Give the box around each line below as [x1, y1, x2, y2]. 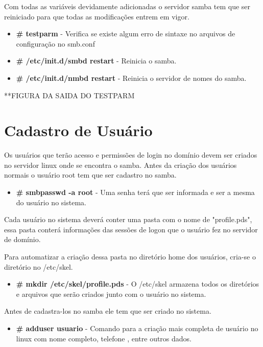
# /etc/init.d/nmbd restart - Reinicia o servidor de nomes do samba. [16, 72, 247, 83]
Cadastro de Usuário [4, 120, 153, 141]
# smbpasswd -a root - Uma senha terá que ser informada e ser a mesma [16, 187, 255, 198]
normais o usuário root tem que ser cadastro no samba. [4, 169, 177, 180]
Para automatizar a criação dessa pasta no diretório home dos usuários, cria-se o [4, 251, 256, 262]
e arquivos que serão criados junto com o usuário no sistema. [16, 288, 206, 299]
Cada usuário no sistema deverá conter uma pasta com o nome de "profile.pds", [4, 214, 252, 225]
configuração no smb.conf [16, 38, 95, 49]
